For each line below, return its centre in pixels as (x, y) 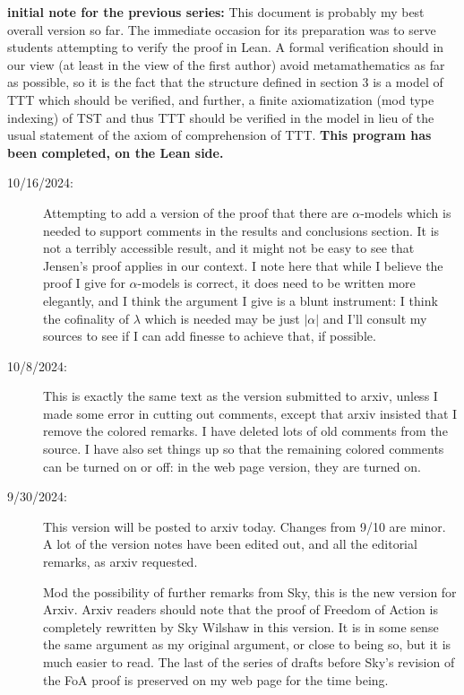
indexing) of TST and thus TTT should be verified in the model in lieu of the (221, 117)
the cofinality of (86, 318)
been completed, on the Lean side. (116, 152)
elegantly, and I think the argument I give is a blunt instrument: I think (241, 300)
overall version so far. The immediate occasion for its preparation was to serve (222, 29)
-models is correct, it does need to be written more (276, 283)
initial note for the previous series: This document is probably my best (216, 12)
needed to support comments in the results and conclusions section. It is (241, 230)
